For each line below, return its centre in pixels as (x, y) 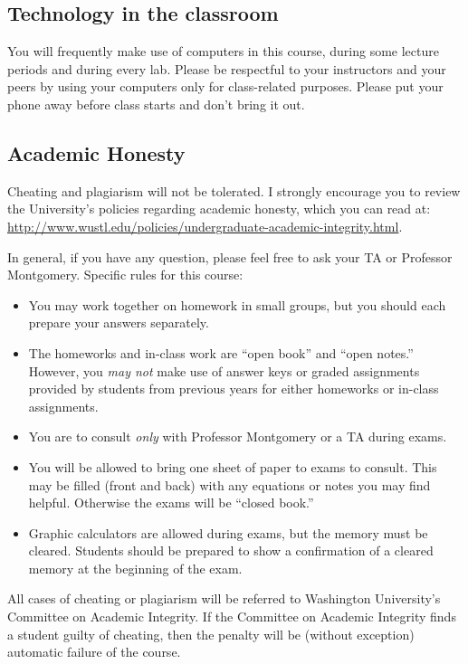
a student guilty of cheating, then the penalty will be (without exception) (211, 634)
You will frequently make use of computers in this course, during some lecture (223, 51)
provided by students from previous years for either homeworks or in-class (234, 389)
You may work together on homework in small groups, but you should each (237, 304)
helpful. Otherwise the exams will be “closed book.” (171, 503)
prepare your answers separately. (119, 323)
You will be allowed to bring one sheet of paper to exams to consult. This (233, 466)
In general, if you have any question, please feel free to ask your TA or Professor (230, 256)
